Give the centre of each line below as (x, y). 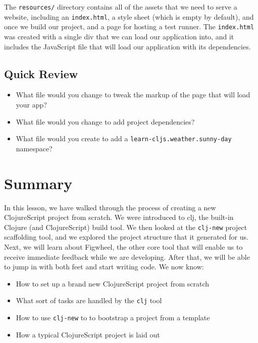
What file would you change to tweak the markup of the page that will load (133, 95)
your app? (31, 104)
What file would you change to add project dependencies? (105, 121)
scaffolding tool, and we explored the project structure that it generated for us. (126, 237)
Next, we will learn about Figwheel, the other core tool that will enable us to (123, 246)
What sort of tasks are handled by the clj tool (89, 300)
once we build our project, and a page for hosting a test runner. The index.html (129, 26)
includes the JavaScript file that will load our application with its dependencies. (127, 46)
